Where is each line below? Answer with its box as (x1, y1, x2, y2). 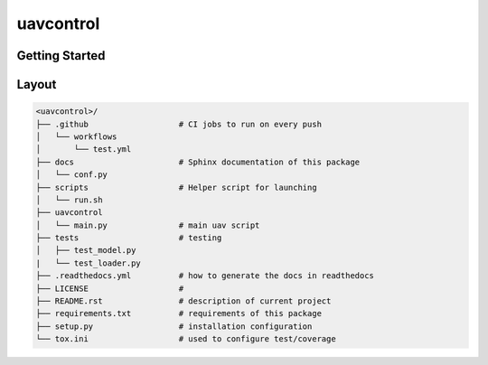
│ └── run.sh (35, 194, 103, 205)
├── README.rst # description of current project (35, 296, 332, 306)
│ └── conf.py (35, 170, 108, 180)
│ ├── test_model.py (35, 245, 136, 256)
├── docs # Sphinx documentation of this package (35, 156, 361, 167)
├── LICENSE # (35, 283, 184, 294)
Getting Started (16, 48, 106, 63)
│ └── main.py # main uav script (35, 220, 260, 230)
